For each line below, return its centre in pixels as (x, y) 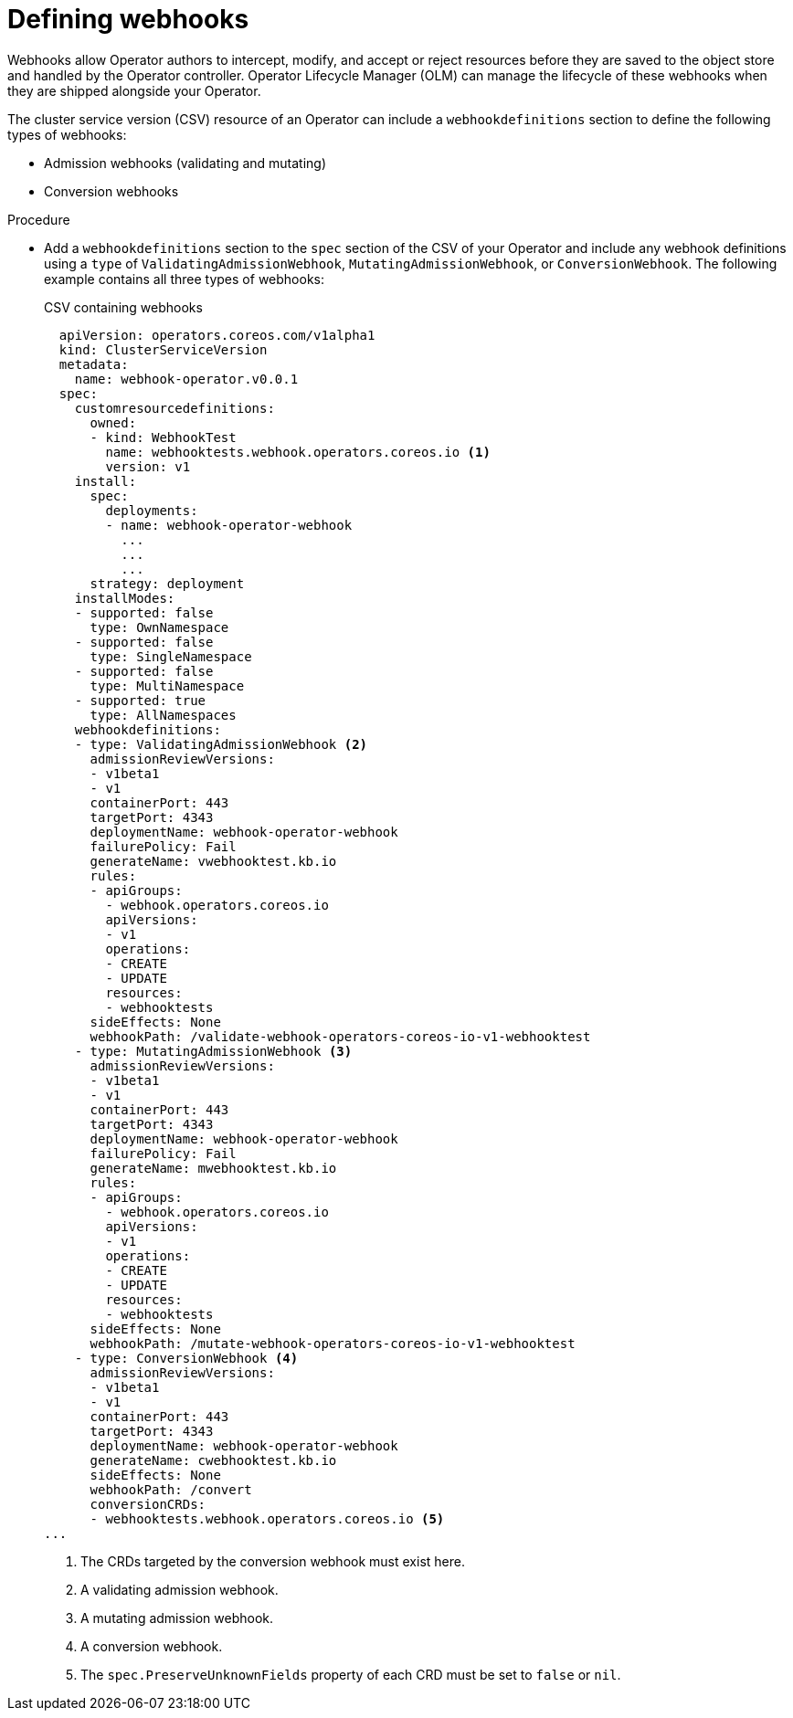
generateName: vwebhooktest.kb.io (213, 861)
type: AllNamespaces (163, 715)
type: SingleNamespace (171, 656)
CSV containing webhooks (123, 307)
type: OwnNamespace (159, 627)
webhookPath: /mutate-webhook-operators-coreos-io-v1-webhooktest (333, 1343)
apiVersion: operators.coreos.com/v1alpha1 (217, 335)
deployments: (152, 510)
